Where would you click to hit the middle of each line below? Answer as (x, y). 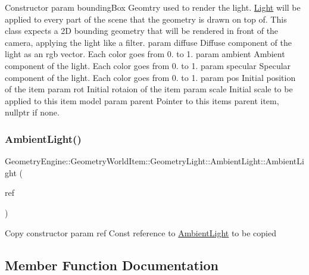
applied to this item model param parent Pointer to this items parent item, (142, 100)
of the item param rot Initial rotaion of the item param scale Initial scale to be (149, 89)
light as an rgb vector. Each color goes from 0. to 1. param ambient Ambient (145, 54)
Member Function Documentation (112, 265)
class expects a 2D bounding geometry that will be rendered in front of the (142, 31)
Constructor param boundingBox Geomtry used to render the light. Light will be (153, 7)
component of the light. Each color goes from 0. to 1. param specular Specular (148, 65)
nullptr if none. (32, 112)
